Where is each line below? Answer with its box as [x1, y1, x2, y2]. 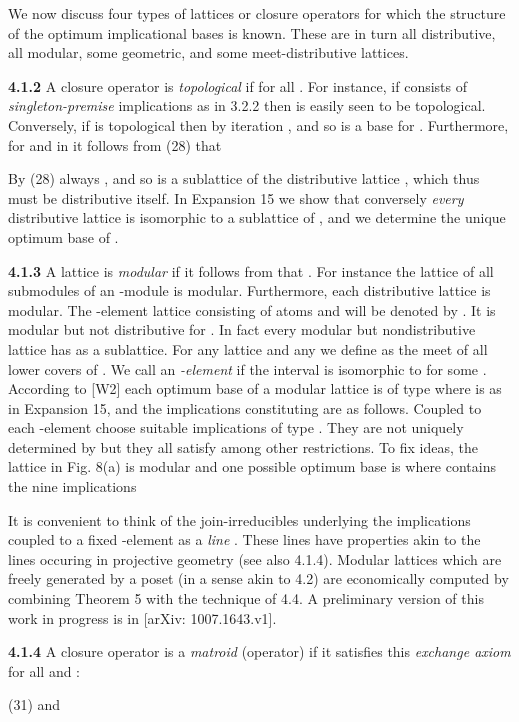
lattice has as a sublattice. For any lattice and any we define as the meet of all [8, 338, 488, 359]
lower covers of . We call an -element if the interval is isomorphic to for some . [8, 358, 487, 379]
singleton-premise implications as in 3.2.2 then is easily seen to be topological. [8, 95, 486, 116]
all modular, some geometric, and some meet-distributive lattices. [8, 42, 409, 63]
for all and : [8, 660, 81, 681]
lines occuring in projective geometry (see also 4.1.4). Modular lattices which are [8, 548, 502, 569]
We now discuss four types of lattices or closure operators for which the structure [8, 3, 506, 23]
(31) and [8, 694, 61, 715]
